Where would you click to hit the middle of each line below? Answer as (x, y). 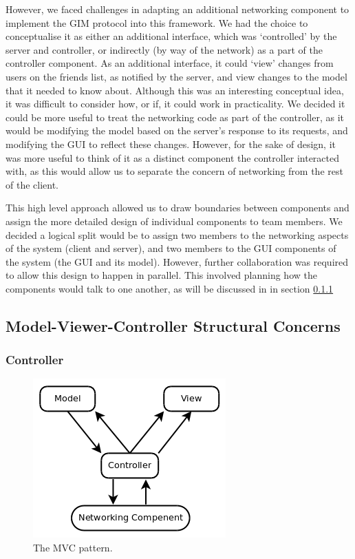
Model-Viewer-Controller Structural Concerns (173, 325)
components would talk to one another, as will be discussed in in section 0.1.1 (170, 288)
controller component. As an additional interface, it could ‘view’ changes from (170, 63)
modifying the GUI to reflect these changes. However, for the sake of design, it (171, 144)
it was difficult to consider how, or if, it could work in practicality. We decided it (175, 104)
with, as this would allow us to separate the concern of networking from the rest (174, 171)
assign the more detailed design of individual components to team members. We (174, 221)
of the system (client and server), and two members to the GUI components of (171, 248)
